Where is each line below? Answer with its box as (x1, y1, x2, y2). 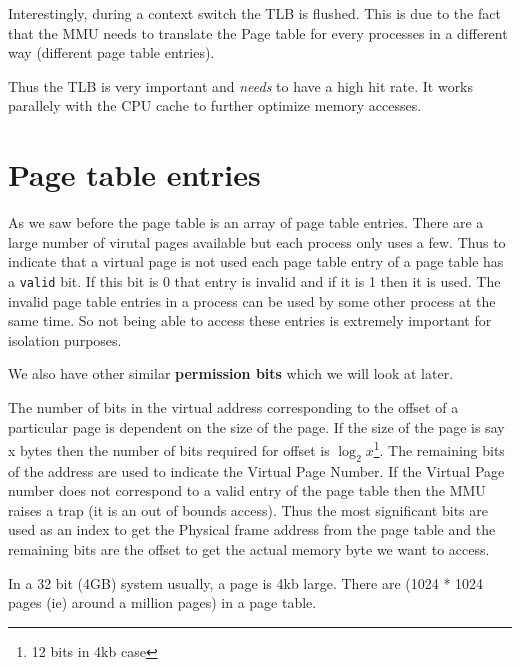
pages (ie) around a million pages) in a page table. (8, 592, 317, 613)
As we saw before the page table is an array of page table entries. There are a (8, 212, 484, 233)
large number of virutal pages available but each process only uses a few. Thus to (8, 231, 506, 252)
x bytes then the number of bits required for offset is (8, 439, 330, 460)
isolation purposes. (8, 329, 122, 350)
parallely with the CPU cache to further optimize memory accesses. (8, 95, 422, 116)
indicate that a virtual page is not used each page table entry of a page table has (8, 251, 504, 272)
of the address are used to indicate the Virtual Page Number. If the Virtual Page (8, 460, 505, 481)
